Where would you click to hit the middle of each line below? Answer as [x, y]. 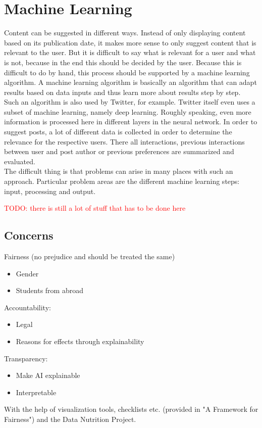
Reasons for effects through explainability [80, 341]
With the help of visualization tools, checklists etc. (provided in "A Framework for [131, 409]
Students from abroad [49, 290]
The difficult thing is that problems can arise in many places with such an [119, 171]
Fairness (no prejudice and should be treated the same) [90, 256]
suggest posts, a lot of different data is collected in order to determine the [118, 132]
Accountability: [28, 307]
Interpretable [36, 392]
